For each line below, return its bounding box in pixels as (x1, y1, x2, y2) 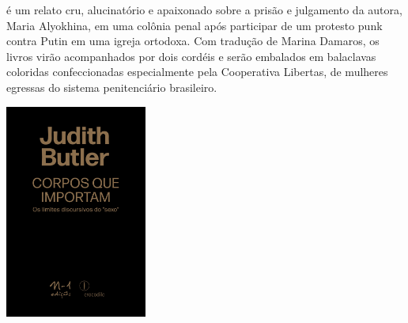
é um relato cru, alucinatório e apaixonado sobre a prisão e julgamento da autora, (6, 2, 402, 17)
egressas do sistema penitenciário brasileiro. (6, 78, 217, 95)
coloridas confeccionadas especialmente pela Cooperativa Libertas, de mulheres (6, 63, 388, 80)
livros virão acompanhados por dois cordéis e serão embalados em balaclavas (6, 47, 376, 64)
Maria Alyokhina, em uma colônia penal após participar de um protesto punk (6, 17, 383, 33)
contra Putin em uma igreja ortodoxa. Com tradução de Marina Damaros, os (6, 32, 380, 49)
